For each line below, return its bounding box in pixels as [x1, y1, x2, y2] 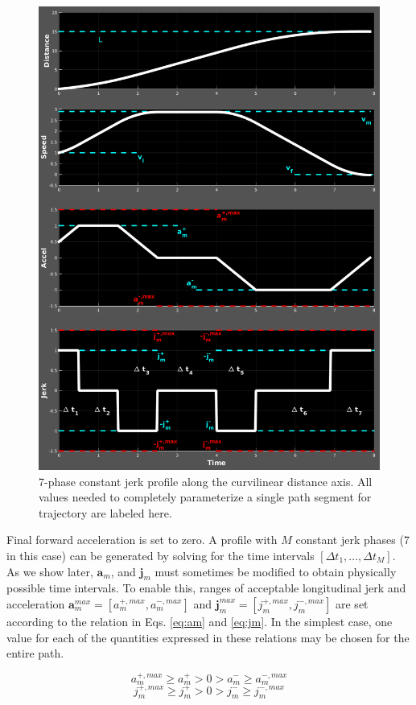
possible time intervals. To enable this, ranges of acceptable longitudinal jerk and [6, 579, 406, 596]
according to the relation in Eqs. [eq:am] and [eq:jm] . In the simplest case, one [6, 612, 393, 629]
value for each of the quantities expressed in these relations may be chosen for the [6, 629, 410, 645]
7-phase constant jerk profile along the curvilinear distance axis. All [39, 472, 373, 489]
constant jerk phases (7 [295, 531, 410, 548]
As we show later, [6, 563, 93, 579]
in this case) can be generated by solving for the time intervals [6, 547, 315, 563]
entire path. [6, 645, 64, 662]
